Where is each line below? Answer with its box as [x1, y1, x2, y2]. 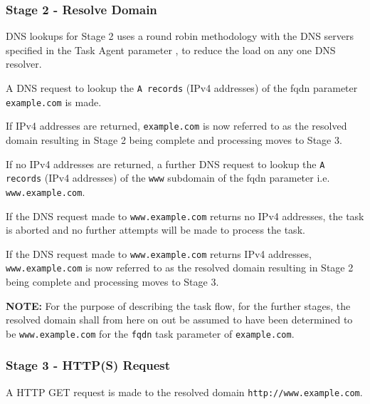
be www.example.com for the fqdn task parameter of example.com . [6, 326, 295, 341]
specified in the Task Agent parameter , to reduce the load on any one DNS [6, 42, 336, 57]
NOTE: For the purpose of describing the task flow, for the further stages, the [6, 298, 351, 313]
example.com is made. [6, 94, 102, 109]
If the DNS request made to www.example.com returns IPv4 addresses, [6, 246, 312, 261]
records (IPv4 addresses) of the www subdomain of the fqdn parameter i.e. [6, 170, 330, 185]
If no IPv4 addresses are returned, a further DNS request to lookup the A [6, 156, 325, 171]
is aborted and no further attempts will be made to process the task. [6, 222, 305, 237]
